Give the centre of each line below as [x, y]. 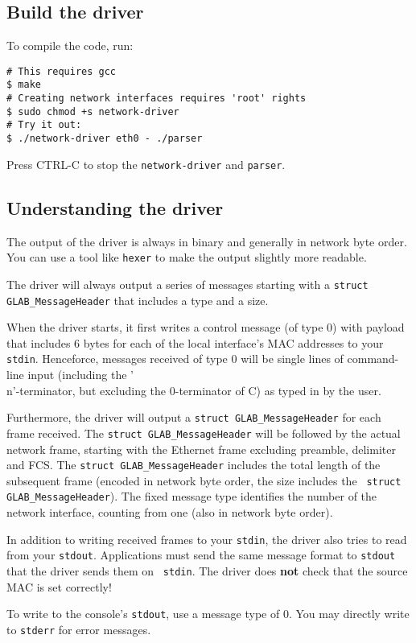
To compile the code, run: [70, 45]
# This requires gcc [62, 71]
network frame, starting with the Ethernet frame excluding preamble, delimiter [201, 449]
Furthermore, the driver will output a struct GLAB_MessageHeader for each [194, 417]
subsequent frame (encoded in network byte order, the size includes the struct [204, 480]
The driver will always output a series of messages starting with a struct [187, 284]
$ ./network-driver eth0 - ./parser [105, 139]
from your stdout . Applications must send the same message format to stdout [201, 555]
